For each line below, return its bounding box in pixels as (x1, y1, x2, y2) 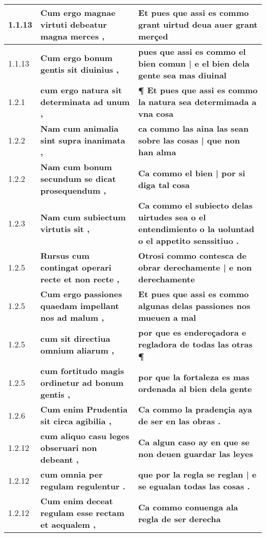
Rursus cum (40, 250, 90, 261)
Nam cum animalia (40, 122, 119, 134)
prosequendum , (40, 184, 106, 196)
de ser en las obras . (138, 415, 221, 427)
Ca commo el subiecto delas (138, 199, 253, 211)
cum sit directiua (40, 332, 110, 344)
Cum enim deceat (40, 495, 113, 507)
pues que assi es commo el (138, 46, 246, 57)
